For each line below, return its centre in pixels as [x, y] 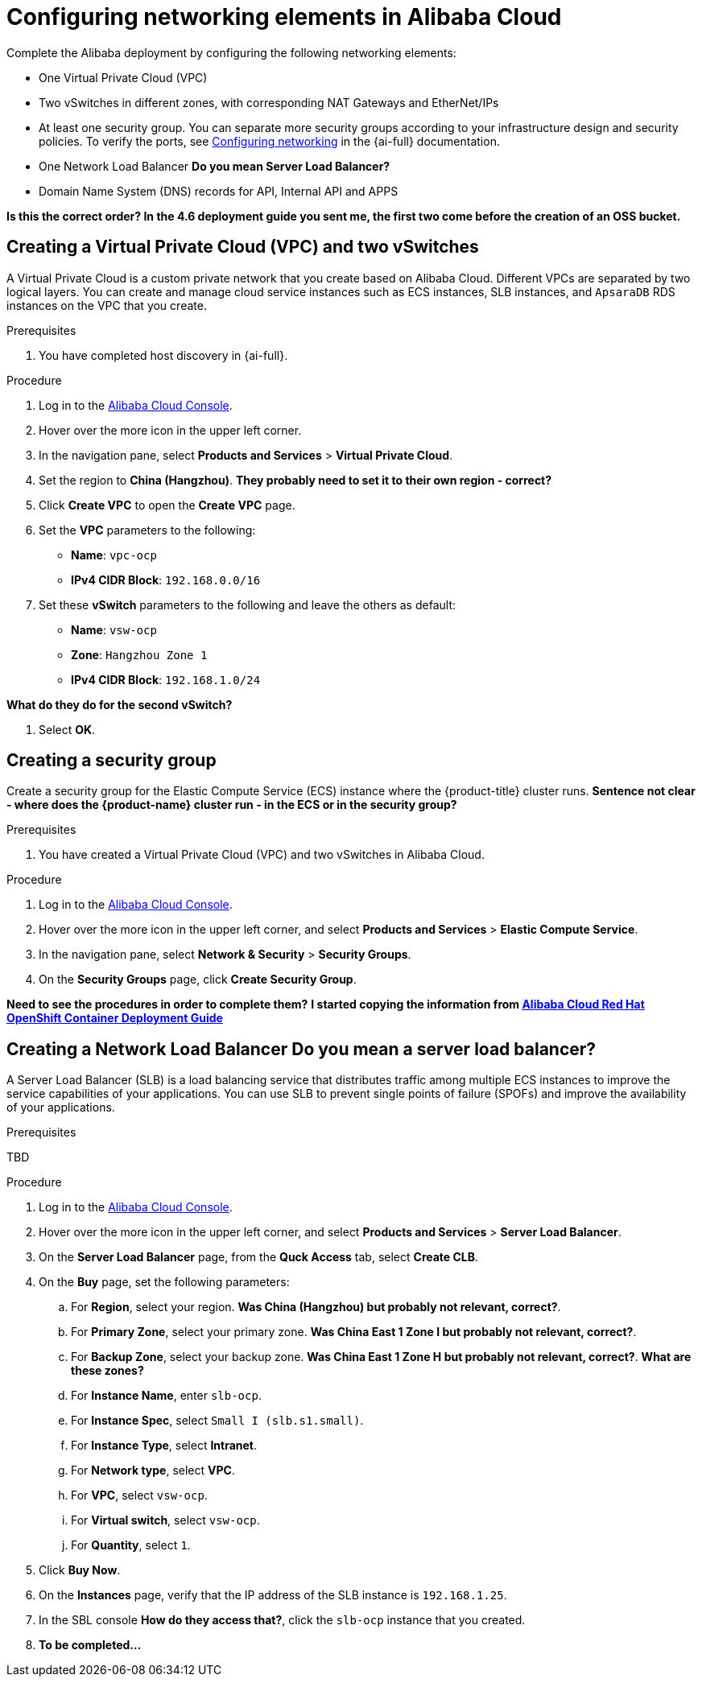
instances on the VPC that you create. [107, 305]
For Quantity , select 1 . [131, 1545]
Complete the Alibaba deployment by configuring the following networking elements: [231, 52]
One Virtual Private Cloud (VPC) [123, 77]
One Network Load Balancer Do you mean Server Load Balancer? [215, 166]
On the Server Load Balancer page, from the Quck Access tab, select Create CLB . [259, 1257]
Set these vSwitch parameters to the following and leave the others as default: [247, 604]
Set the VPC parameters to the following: [147, 530]
